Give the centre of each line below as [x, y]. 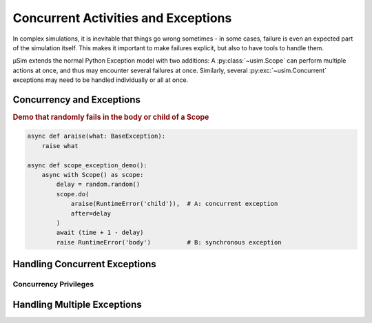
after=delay [91, 213]
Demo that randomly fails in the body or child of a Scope [111, 117]
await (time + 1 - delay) [100, 233]
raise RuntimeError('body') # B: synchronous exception [169, 242]
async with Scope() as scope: [93, 175]
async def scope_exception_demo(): [87, 165]
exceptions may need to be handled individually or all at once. [101, 80]
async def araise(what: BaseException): [96, 136]
